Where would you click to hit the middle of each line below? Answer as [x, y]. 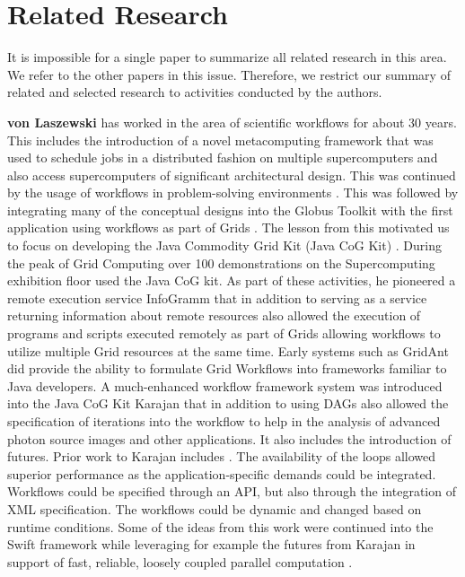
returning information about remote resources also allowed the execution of [214, 315]
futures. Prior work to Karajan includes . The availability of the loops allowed [222, 456]
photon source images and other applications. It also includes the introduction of [229, 438]
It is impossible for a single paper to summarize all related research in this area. [227, 57]
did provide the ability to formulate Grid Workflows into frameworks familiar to [227, 368]
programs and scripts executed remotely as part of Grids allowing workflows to [224, 333]
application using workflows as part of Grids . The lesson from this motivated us [228, 227]
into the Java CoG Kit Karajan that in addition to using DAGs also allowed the [228, 403]
